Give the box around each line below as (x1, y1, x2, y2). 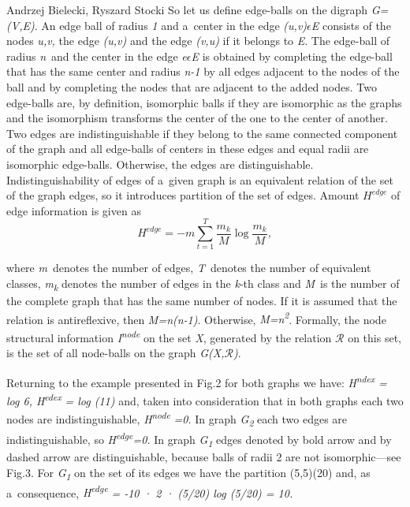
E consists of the (311, 17, 391, 33)
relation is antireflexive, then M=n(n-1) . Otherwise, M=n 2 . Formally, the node (6, 308, 386, 327)
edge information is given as (6, 202, 141, 218)
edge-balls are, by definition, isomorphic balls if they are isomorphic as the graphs (6, 94, 402, 110)
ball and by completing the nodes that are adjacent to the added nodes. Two (6, 78, 377, 95)
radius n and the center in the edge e (6, 47, 187, 64)
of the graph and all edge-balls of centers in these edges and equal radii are (6, 140, 369, 157)
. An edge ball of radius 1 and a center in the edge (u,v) (34, 17, 307, 33)
